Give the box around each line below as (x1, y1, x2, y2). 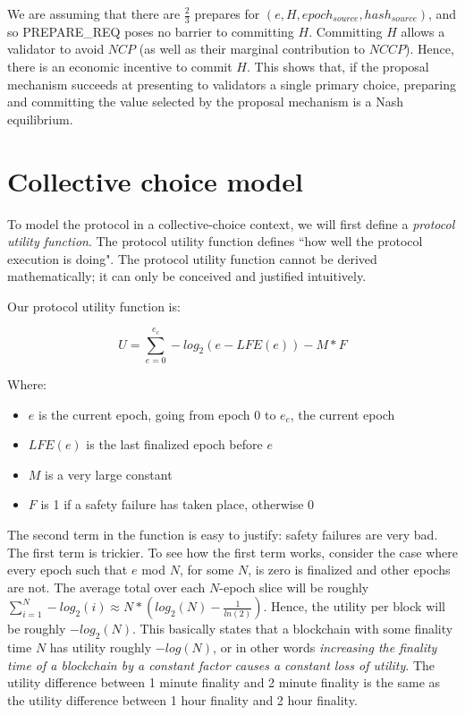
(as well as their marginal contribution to (139, 39, 366, 58)
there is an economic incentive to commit (7, 57, 232, 76)
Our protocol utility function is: (7, 296, 181, 315)
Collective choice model (7, 162, 303, 199)
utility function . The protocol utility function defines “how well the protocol (7, 232, 423, 251)
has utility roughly (49, 638, 152, 657)
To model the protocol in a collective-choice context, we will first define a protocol (7, 214, 455, 233)
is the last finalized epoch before (86, 435, 263, 454)
